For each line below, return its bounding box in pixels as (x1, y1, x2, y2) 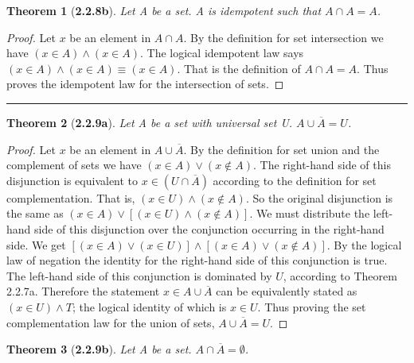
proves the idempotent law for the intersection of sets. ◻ (6, 75, 284, 92)
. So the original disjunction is (245, 189, 393, 206)
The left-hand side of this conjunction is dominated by (6, 267, 272, 284)
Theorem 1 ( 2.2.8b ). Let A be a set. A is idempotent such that (6, 2, 322, 18)
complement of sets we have (6, 156, 142, 173)
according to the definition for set (213, 172, 377, 188)
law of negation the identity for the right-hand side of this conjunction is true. (6, 252, 388, 268)
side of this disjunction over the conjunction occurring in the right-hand (34, 220, 385, 237)
